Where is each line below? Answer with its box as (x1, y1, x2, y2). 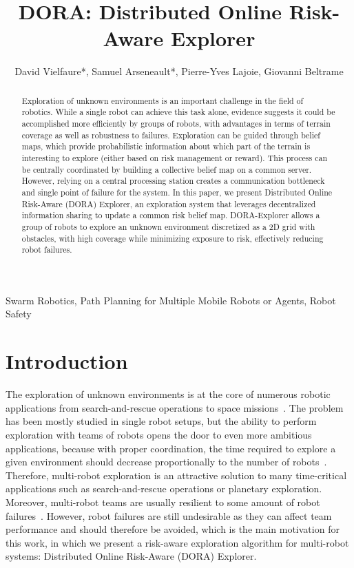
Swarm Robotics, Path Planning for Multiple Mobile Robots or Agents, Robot (6, 293, 336, 307)
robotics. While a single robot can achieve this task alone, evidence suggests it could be (21, 106, 335, 118)
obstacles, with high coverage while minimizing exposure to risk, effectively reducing (21, 232, 324, 244)
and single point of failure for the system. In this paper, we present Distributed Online (21, 186, 333, 198)
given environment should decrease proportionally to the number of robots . (6, 454, 327, 469)
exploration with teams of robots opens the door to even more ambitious (6, 427, 312, 441)
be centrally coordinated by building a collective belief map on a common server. (21, 163, 312, 175)
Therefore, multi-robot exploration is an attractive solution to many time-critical (6, 467, 347, 482)
